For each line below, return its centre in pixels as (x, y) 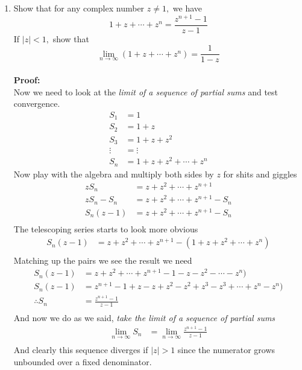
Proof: (27, 79)
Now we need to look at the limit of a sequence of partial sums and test (146, 91)
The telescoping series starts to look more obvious (106, 228)
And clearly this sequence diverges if (81, 350)
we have (187, 8)
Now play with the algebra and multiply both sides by (114, 174)
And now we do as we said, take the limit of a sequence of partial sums (144, 318)
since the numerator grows (226, 350)
